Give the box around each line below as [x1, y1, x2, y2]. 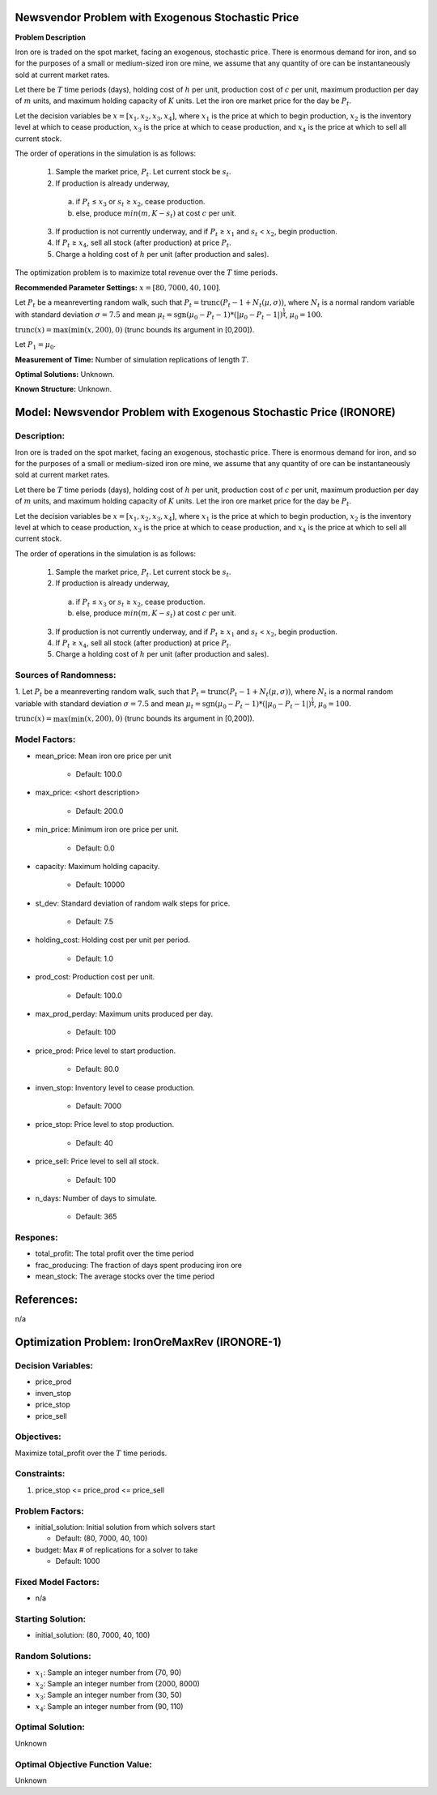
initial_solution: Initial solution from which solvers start [35, 1522, 216, 1532]
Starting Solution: [15, 1613, 87, 1625]
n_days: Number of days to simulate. [35, 1193, 158, 1203]
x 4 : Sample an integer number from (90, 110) [35, 1701, 184, 1713]
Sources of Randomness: [15, 670, 117, 681]
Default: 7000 [75, 1101, 121, 1111]
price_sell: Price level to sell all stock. [35, 1156, 159, 1167]
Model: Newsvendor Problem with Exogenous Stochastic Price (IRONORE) [15, 405, 396, 419]
